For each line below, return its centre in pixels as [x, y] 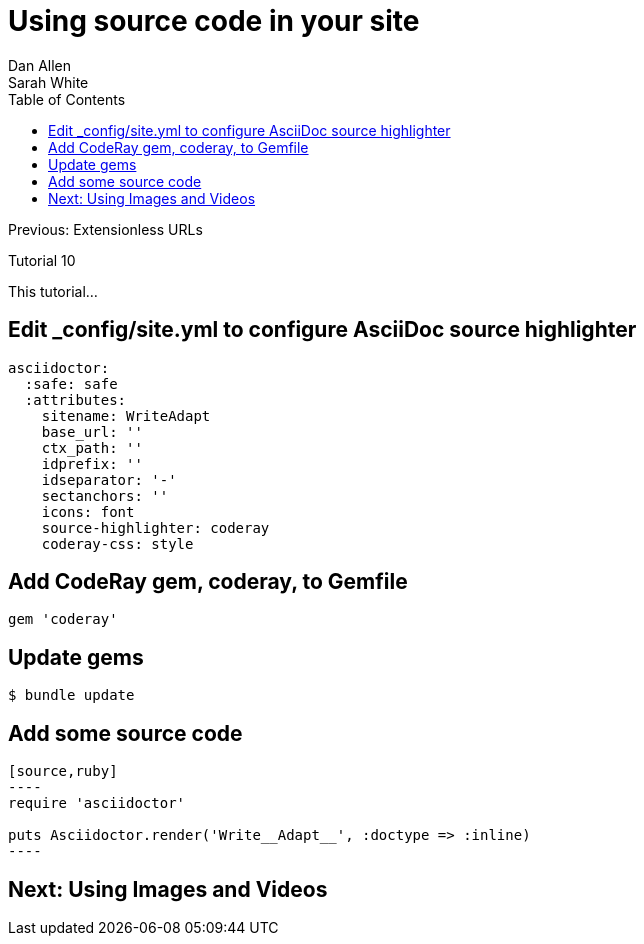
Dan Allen [40, 65]
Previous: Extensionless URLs [105, 229]
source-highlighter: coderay [155, 527]
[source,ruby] [63, 771]
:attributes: [75, 399]
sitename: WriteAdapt [126, 415]
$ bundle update [71, 695]
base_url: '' [92, 431]
